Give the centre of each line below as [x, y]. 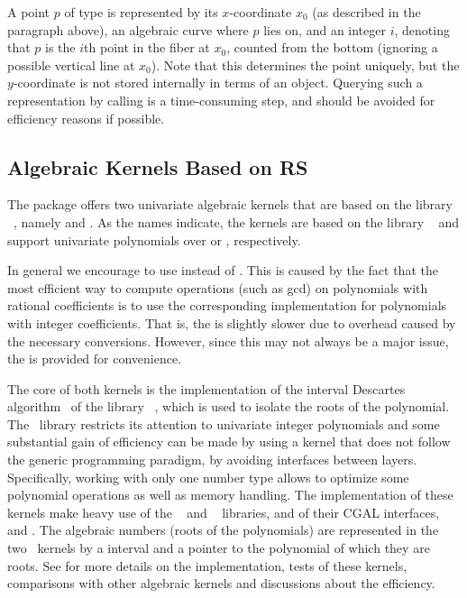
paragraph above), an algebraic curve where [128, 29]
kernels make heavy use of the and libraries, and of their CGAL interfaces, [224, 512]
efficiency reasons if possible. [86, 118]
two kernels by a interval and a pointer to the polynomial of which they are [219, 548]
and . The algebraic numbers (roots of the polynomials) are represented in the [223, 530]
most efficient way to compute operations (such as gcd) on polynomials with [218, 287]
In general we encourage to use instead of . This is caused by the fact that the [223, 270]
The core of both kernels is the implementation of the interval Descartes [206, 388]
